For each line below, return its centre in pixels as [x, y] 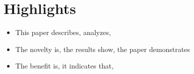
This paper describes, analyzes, [63, 32]
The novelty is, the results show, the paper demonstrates [103, 49]
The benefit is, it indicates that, [64, 66]
